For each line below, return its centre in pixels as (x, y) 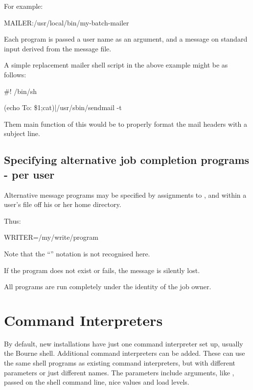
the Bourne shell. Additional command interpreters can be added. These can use (125, 353)
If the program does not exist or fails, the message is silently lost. (102, 270)
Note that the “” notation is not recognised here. (77, 253)
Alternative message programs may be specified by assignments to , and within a (125, 195)
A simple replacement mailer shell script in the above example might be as (116, 65)
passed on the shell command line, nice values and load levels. (97, 382)
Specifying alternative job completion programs (127, 160)
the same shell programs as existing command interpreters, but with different (120, 363)
